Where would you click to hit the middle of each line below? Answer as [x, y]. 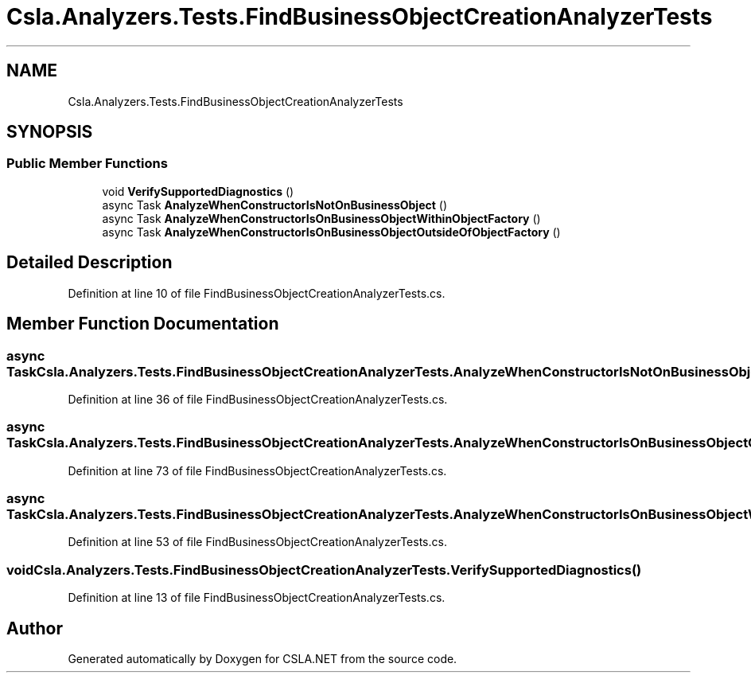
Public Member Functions [87, 164]
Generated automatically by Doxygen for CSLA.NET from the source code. [263, 658]
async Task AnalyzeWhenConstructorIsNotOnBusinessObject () [275, 205]
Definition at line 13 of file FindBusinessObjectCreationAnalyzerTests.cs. [257, 598]
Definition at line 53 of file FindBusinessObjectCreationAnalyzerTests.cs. [257, 542]
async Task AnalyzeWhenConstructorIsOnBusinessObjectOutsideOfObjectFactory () [331, 232]
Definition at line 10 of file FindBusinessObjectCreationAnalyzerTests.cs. [257, 293]
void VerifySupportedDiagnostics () [198, 191]
